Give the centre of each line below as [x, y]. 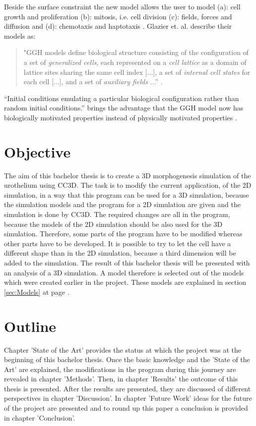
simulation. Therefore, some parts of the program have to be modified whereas [123, 234]
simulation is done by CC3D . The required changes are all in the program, [117, 214]
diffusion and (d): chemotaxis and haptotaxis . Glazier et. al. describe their [118, 26]
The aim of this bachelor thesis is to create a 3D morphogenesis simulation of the [128, 175]
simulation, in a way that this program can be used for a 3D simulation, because [127, 194]
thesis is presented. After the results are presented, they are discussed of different [128, 388]
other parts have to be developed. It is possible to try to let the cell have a [118, 243]
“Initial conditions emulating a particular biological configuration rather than [122, 98]
